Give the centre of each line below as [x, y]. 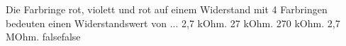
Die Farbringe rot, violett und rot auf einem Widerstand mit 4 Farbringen [167, 9]
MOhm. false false [43, 37]
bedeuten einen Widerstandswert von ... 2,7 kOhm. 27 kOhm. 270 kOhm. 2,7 [173, 23]
